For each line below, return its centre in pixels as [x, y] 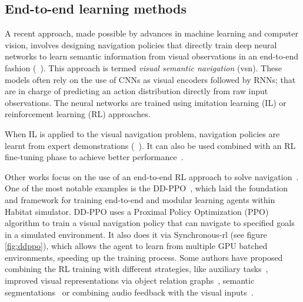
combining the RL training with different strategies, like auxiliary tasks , [136, 269]
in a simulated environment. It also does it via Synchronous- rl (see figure [136, 234]
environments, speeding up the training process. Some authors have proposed [144, 257]
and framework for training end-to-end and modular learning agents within [140, 199]
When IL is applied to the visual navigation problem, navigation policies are [142, 133]
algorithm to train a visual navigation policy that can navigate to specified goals [150, 223]
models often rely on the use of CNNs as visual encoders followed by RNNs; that [150, 79]
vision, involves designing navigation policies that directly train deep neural [141, 44]
